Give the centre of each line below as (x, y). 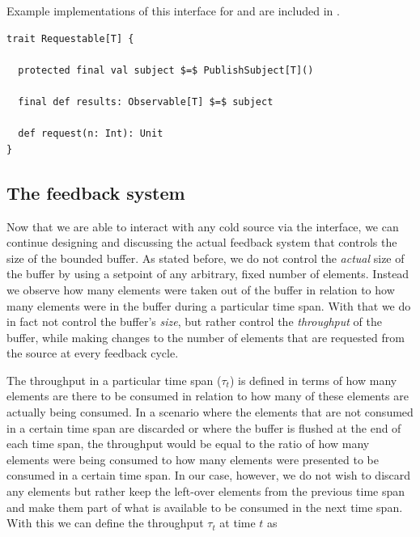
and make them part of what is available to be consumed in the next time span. (205, 507)
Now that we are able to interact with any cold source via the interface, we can (203, 226)
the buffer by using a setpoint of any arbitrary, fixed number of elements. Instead (208, 274)
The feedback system (96, 192)
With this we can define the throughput (105, 523)
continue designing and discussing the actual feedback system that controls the (202, 242)
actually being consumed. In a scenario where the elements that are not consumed (210, 412)
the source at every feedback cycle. (93, 353)
